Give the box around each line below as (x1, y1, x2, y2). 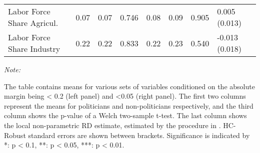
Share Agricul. (8, 17, 58, 28)
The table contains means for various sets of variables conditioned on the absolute (4, 81, 255, 91)
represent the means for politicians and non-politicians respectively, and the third (4, 100, 253, 111)
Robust (4, 130, 26, 140)
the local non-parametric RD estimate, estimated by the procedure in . (4, 120, 221, 130)
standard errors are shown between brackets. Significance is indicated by (28, 130, 250, 140)
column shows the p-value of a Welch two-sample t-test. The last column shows (4, 110, 247, 121)
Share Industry (8, 43, 60, 54)
